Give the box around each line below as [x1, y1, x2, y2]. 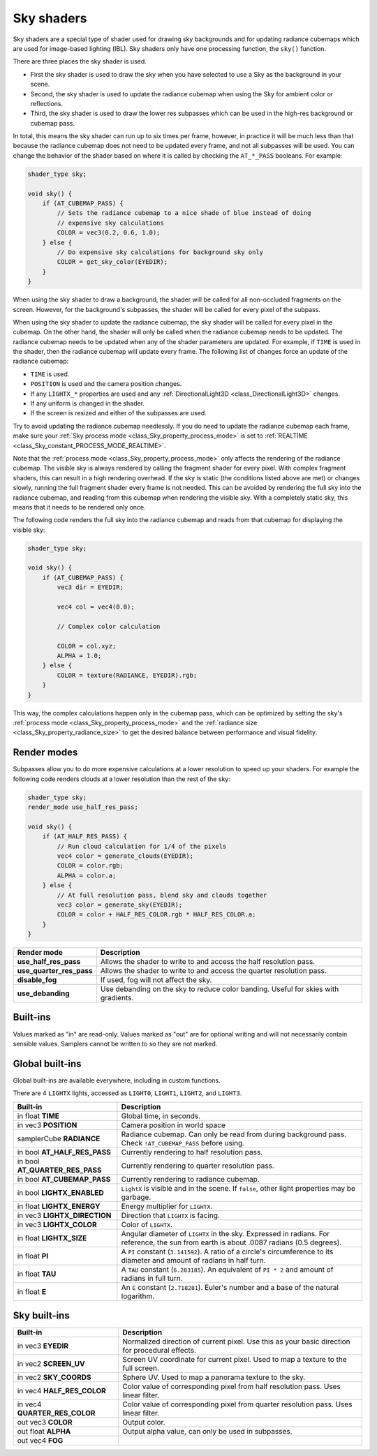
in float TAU [17, 1269, 57, 1279]
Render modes [13, 747, 78, 759]
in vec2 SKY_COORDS [17, 1372, 91, 1382]
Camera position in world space [121, 1120, 226, 1130]
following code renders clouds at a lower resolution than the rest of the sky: [13, 775, 230, 783]
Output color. [122, 1418, 165, 1427]
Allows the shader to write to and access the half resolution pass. [100, 957, 316, 967]
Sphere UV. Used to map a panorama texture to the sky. [122, 1372, 306, 1382]
